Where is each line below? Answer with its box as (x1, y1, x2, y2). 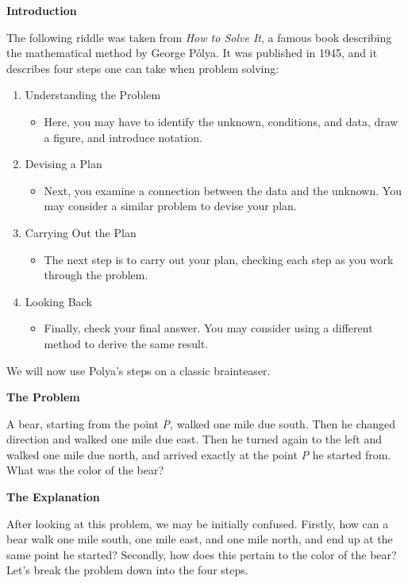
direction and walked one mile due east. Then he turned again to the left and (6, 431, 383, 447)
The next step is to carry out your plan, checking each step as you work (44, 251, 394, 267)
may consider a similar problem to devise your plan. (44, 198, 297, 214)
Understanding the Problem (25, 86, 161, 103)
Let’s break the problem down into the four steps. (6, 562, 248, 578)
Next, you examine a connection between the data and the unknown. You (44, 182, 402, 198)
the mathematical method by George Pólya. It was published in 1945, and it (6, 44, 378, 61)
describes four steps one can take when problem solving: (6, 59, 279, 76)
